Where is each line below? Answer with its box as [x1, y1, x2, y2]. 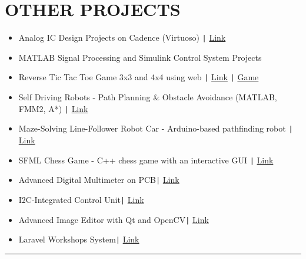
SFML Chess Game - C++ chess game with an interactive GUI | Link [18, 153, 274, 166]
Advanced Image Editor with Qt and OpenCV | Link [18, 213, 209, 225]
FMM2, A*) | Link [18, 102, 88, 114]
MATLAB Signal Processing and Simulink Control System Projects [18, 51, 262, 63]
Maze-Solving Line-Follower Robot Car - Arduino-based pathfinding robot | [18, 122, 293, 135]
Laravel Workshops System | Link [18, 233, 139, 245]
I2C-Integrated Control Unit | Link [18, 193, 144, 205]
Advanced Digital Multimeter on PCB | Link [18, 173, 179, 186]
